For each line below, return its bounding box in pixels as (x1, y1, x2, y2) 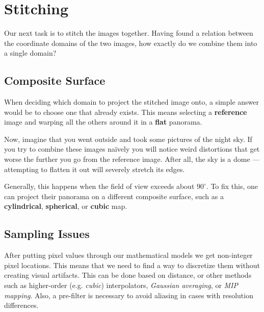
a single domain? (4, 47, 57, 58)
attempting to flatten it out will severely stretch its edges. (4, 163, 185, 174)
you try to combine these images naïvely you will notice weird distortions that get (4, 143, 260, 154)
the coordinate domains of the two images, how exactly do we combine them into (4, 37, 257, 48)
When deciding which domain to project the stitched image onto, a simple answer (4, 97, 259, 107)
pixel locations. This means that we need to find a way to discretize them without (4, 259, 260, 270)
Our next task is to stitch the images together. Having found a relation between (4, 28, 253, 38)
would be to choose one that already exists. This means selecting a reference (4, 106, 247, 117)
